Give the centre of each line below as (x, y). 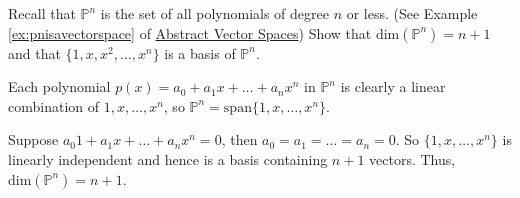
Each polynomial (59, 86)
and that (34, 52)
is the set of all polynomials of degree (214, 13)
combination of (54, 105)
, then (239, 139)
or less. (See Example (412, 13)
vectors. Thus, (412, 158)
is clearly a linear (393, 86)
